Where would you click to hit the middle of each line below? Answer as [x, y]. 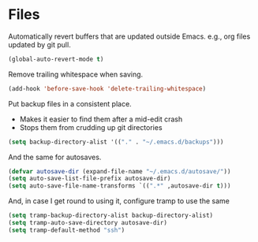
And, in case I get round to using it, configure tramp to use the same [119, 201]
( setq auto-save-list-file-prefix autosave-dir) [90, 179]
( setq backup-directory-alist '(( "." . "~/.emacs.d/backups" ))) [116, 142]
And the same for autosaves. [55, 157]
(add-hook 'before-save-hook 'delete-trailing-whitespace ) [107, 88]
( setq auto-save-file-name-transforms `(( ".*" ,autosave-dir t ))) [120, 186]
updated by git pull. [39, 44]
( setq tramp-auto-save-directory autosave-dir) [88, 223]
